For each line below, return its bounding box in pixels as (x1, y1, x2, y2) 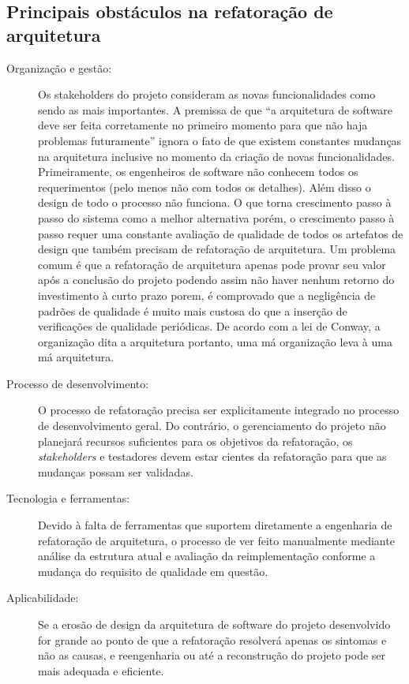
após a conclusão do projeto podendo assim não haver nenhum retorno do (38, 271, 395, 288)
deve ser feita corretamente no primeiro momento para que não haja (38, 117, 368, 133)
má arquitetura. (38, 349, 114, 365)
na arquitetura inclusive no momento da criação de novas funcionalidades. (38, 148, 395, 164)
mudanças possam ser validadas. (38, 463, 193, 480)
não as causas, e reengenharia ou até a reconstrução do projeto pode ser (38, 647, 386, 663)
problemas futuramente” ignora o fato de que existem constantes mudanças (38, 132, 402, 148)
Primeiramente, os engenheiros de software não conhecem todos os (38, 163, 358, 180)
